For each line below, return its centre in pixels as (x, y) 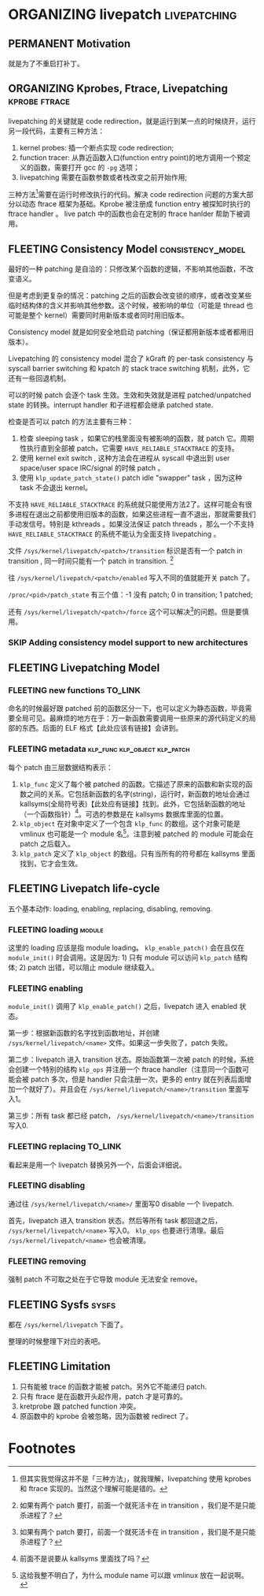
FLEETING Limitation (60, 1366)
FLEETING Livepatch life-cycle (84, 889)
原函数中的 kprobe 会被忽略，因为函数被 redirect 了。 (106, 1416)
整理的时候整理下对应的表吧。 (56, 1341)
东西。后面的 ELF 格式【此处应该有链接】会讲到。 (102, 728)
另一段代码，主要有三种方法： (56, 131)
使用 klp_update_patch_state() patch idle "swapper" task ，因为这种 (130, 478)
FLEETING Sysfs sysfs (62, 1305)
